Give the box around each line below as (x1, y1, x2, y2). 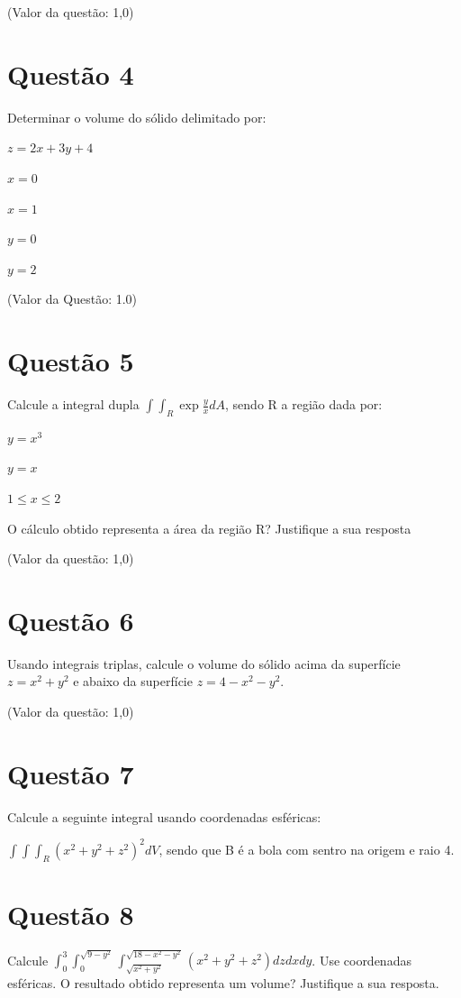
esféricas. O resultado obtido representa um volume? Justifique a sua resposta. (7, 973, 439, 992)
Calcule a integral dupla (7, 395, 140, 413)
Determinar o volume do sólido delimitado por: (7, 107, 267, 126)
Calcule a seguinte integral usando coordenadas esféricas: (7, 807, 321, 826)
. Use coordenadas (312, 950, 411, 969)
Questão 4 (7, 55, 134, 92)
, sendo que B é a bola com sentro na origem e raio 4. (158, 839, 455, 858)
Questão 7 (7, 755, 134, 792)
